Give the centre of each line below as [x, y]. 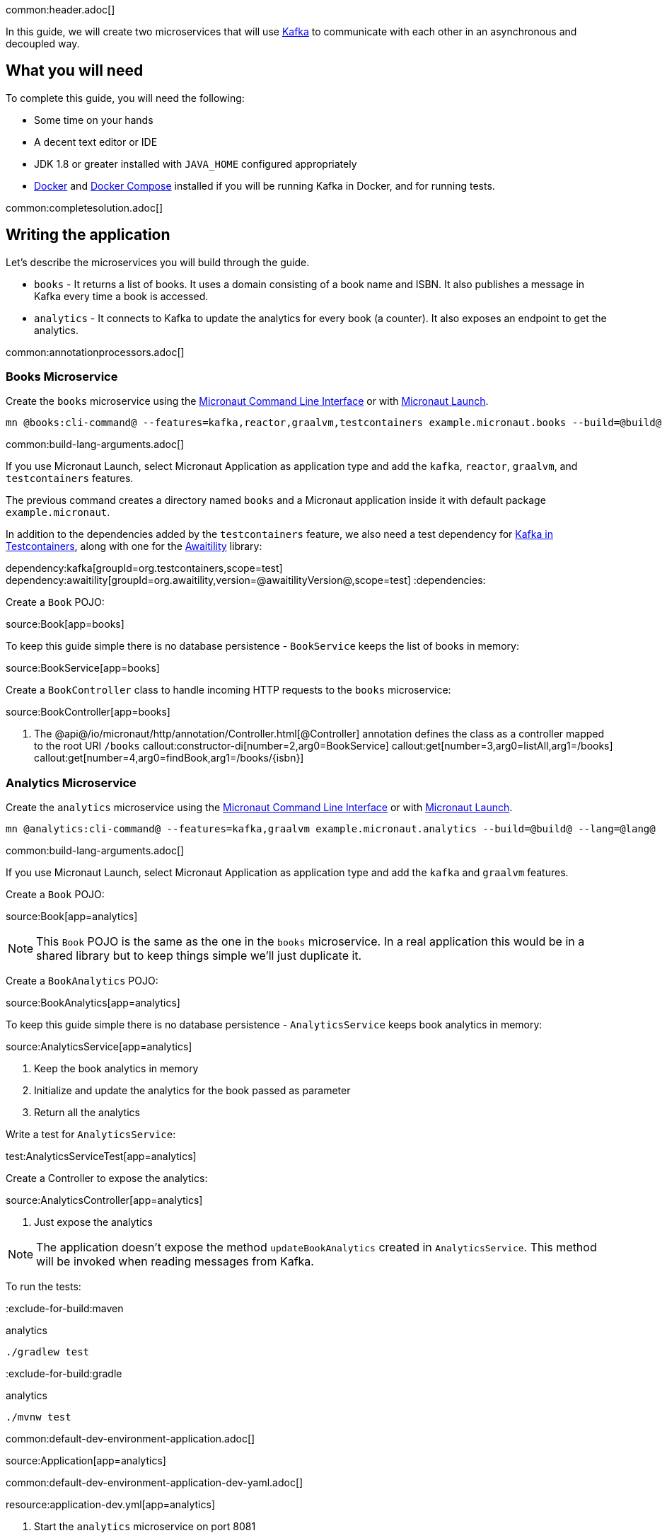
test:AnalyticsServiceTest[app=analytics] [101, 1157]
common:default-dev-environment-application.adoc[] [130, 1439]
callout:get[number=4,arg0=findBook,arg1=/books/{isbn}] [169, 758]
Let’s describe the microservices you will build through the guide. [158, 262]
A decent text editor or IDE [96, 142]
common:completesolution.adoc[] [85, 207]
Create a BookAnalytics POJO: [82, 981]
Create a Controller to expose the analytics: [107, 1178]
